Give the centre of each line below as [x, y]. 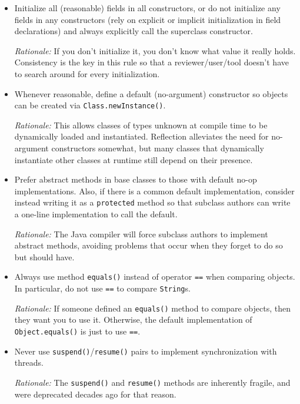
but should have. [44, 256]
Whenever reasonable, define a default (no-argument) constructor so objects [151, 93]
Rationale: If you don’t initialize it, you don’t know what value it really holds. [155, 50]
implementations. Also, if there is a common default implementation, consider [154, 191]
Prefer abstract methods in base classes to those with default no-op [136, 179]
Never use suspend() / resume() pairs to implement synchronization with [146, 351]
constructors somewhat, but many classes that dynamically [158, 148]
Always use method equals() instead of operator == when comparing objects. [155, 276]
